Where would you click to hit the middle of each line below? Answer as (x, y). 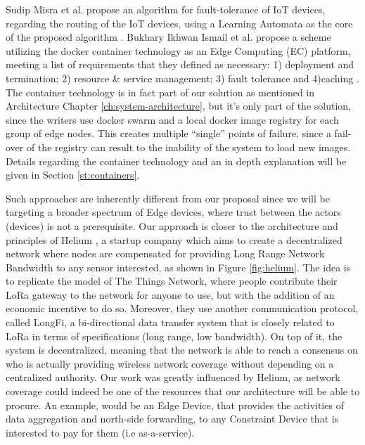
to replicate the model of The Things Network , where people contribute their (172, 281)
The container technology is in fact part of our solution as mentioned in (160, 92)
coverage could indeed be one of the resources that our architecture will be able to (183, 391)
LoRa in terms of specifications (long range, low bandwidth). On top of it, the (174, 336)
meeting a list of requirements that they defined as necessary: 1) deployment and (180, 64)
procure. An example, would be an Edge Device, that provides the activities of (175, 405)
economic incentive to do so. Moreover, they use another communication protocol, (182, 308)
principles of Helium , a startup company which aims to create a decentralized (174, 239)
